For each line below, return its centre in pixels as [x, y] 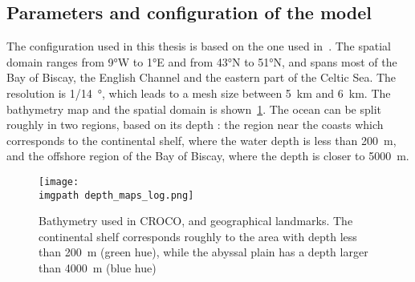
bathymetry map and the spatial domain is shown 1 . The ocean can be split [194, 109]
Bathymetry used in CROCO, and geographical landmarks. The [196, 221]
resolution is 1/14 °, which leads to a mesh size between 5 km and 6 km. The [199, 93]
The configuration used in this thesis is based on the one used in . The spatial [199, 46]
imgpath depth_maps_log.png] [116, 195]
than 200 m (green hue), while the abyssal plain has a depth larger [203, 252]
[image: [59, 181]
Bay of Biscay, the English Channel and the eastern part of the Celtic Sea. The [201, 77]
